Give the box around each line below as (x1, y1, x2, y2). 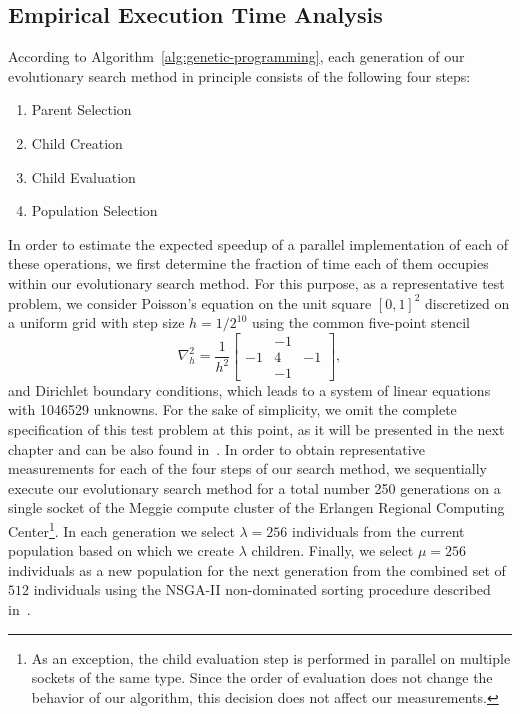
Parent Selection (31, 99, 132, 120)
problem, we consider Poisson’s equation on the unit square (8, 292, 372, 313)
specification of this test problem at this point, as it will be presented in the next (8, 419, 505, 440)
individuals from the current (292, 520, 465, 541)
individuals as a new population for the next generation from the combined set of (8, 559, 506, 580)
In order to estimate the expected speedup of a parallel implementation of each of (8, 233, 508, 254)
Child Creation (31, 132, 123, 153)
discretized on (425, 292, 510, 313)
